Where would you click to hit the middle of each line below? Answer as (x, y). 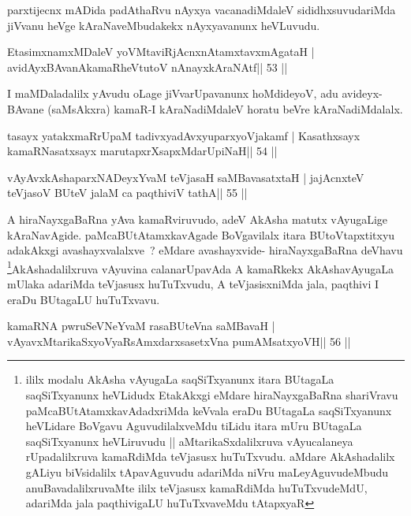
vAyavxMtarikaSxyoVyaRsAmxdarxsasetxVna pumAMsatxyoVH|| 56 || (179, 341)
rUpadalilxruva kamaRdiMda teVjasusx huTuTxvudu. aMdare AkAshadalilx (210, 457)
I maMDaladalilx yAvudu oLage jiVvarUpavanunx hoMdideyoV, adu (173, 93)
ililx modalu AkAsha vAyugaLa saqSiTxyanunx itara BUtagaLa (180, 379)
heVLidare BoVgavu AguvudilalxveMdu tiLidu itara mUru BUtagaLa (194, 426)
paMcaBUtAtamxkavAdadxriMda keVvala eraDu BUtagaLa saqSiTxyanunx (209, 410)
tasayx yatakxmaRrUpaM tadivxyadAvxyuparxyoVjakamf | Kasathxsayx (184, 135)
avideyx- (362, 93)
